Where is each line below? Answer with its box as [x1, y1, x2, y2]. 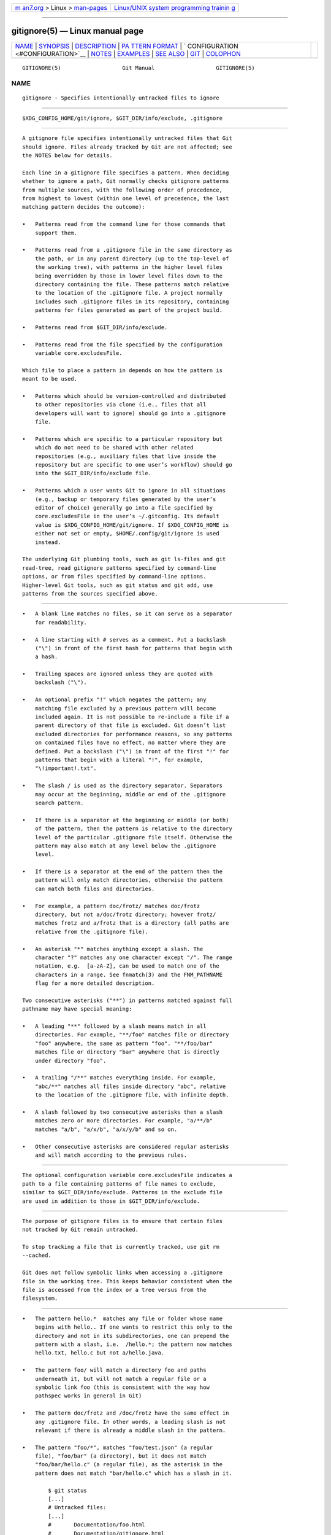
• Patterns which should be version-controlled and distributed [22, 392, 226, 399]
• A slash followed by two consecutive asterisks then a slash [22, 1109, 223, 1116]
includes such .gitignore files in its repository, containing [34, 298, 229, 305]
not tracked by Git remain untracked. [22, 1226, 139, 1234]
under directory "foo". [34, 1057, 107, 1064]
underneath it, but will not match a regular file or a [34, 1375, 207, 1382]
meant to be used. [22, 375, 78, 383]
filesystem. [22, 1295, 58, 1302]
